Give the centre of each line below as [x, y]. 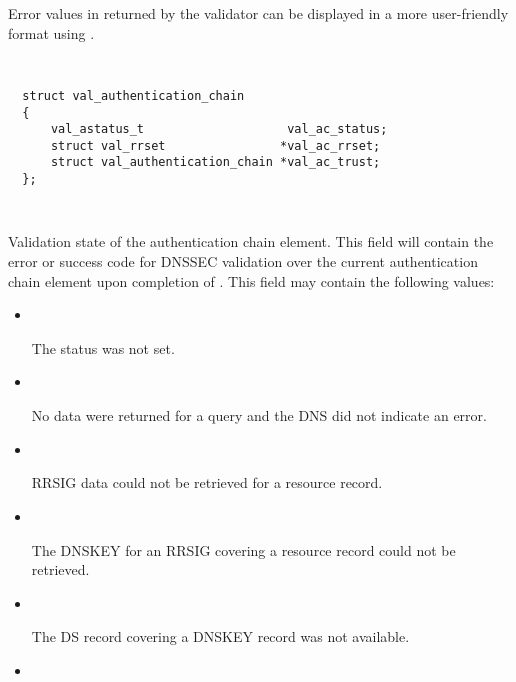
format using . [51, 32]
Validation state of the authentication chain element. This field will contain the [251, 241]
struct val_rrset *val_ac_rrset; [215, 145]
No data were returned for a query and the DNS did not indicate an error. [259, 415]
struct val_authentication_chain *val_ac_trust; [215, 162]
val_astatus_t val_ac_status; [219, 129]
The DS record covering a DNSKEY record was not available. [220, 636]
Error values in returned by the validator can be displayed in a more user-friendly [258, 13]
